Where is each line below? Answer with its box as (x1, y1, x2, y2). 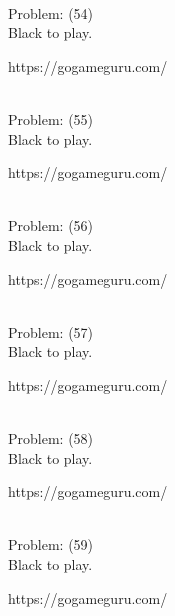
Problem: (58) (8, 428, 94, 449)
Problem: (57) (8, 321, 94, 342)
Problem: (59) (8, 534, 94, 555)
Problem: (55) (8, 108, 94, 129)
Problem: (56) (8, 215, 94, 236)
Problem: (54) (8, 2, 94, 23)
